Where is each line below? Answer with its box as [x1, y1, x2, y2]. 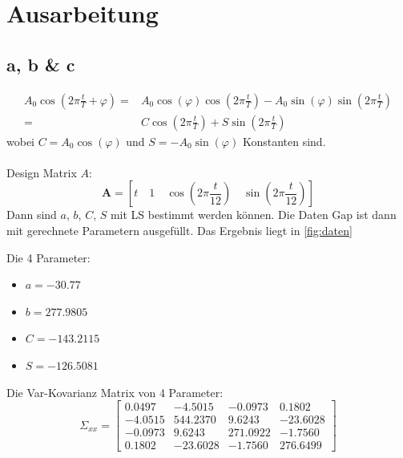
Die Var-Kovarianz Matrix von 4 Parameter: [6, 383, 224, 400]
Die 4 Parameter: [6, 249, 91, 265]
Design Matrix [6, 164, 77, 180]
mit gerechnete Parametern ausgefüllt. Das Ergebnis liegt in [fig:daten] [6, 222, 353, 239]
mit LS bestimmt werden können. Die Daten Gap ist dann [110, 206, 397, 223]
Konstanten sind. [242, 132, 326, 149]
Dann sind [6, 206, 57, 223]
